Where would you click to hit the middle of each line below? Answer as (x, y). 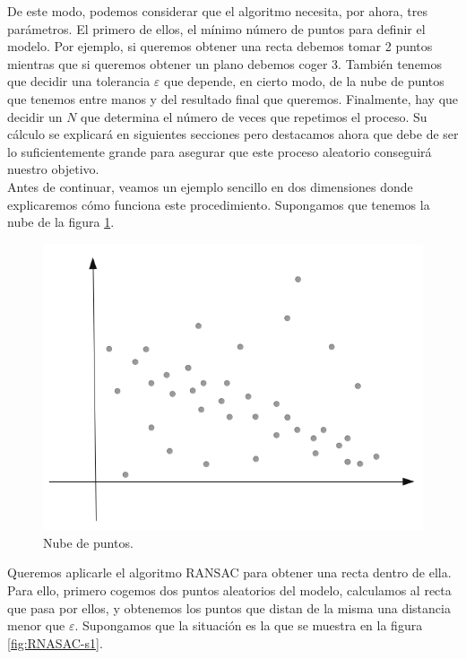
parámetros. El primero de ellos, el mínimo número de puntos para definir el (216, 28)
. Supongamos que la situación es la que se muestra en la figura (249, 625)
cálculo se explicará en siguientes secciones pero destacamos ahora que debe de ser (233, 134)
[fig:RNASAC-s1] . (55, 642)
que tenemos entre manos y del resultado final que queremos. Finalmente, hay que (233, 98)
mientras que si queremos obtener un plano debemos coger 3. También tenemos (225, 63)
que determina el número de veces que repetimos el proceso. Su (254, 116)
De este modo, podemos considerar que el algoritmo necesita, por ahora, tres (217, 11)
